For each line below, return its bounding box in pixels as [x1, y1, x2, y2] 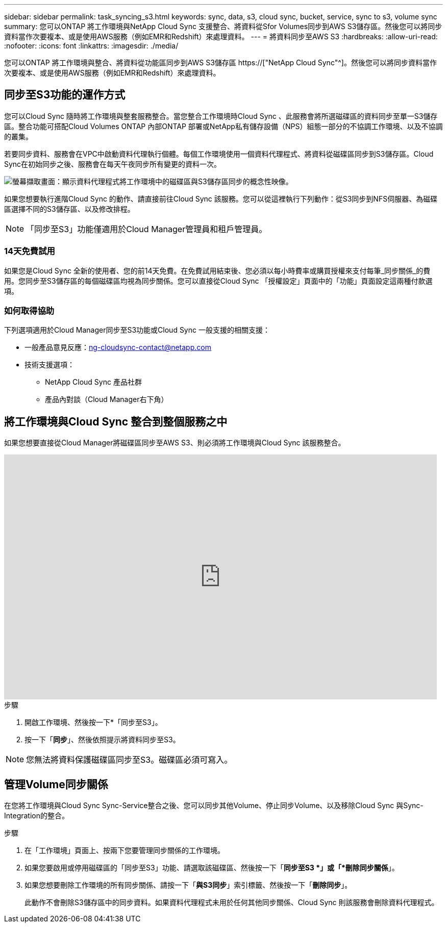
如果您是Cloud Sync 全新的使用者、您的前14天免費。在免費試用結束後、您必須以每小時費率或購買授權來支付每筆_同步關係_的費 [4, 266, 431, 275]
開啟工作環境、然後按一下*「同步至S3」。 [24, 718, 162, 727]
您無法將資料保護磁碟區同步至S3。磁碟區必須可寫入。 [26, 755, 233, 765]
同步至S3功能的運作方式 [4, 88, 126, 102]
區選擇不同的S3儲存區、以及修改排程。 [4, 204, 135, 213]
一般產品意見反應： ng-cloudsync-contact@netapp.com [24, 343, 211, 352]
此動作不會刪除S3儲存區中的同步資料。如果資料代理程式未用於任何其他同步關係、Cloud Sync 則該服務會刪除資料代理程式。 [24, 898, 439, 907]
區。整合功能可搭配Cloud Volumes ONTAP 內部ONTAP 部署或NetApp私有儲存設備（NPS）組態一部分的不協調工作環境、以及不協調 [4, 121, 443, 131]
